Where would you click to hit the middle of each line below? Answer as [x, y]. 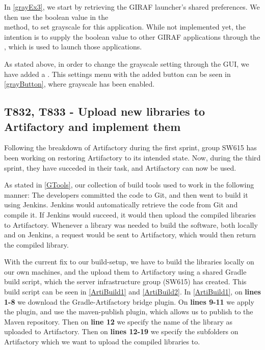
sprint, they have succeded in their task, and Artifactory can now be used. [120, 167]
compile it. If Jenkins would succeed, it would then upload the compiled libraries [130, 214]
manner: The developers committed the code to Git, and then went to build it [126, 194]
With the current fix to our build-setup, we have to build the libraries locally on [129, 262]
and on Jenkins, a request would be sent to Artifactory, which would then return [130, 235]
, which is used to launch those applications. [73, 47]
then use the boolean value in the [56, 17]
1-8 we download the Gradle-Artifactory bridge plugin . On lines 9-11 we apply [129, 301]
